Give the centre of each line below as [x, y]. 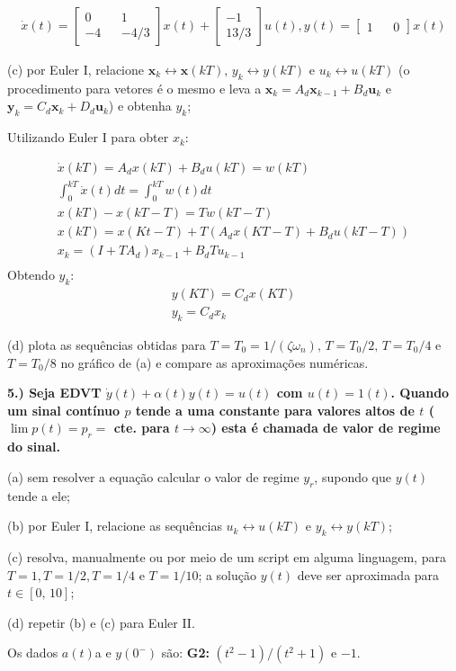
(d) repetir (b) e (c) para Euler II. [101, 622]
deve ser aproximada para [368, 574]
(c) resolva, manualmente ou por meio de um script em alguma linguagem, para [227, 556]
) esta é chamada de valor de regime [326, 428]
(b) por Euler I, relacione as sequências [115, 526]
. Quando [420, 393]
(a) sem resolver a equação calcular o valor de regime [153, 476]
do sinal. [34, 447]
